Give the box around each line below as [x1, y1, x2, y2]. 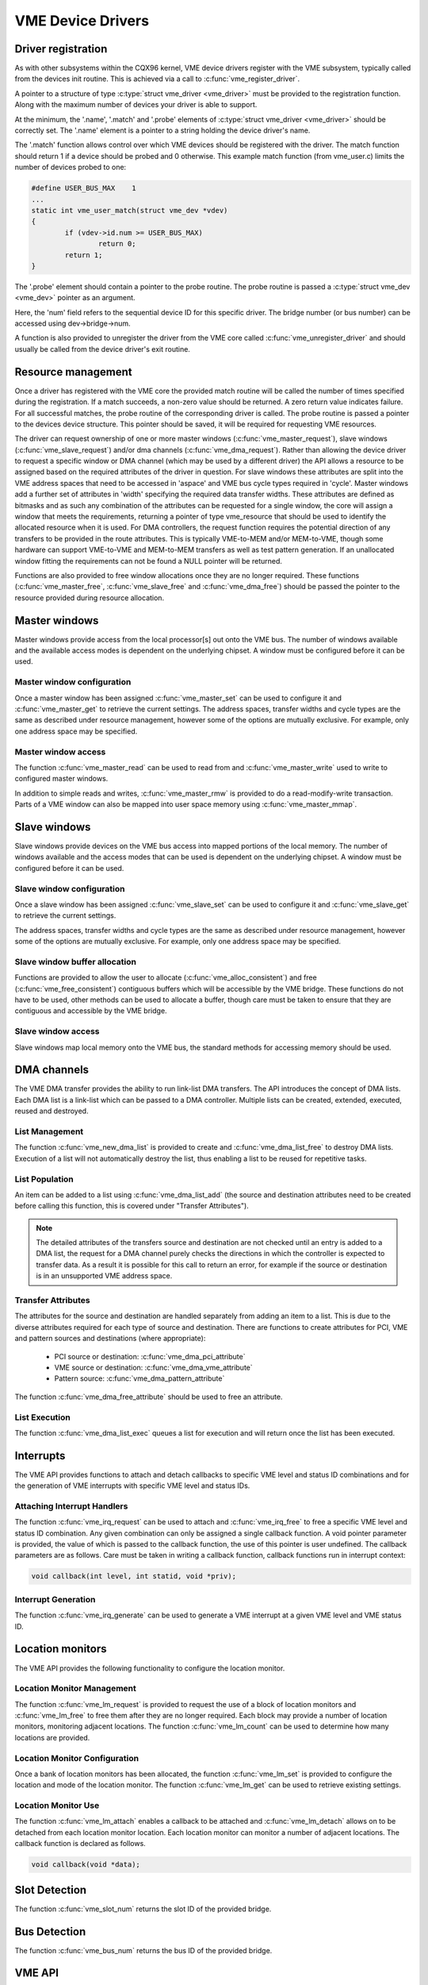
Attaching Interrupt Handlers [14, 1501, 128, 1512]
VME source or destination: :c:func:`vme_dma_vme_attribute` [54, 1363, 253, 1372]
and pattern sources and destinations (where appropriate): [14, 1334, 206, 1343]
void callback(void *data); [31, 1860, 140, 1869]
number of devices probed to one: [14, 163, 127, 172]
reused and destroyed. [14, 1106, 89, 1116]
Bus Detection [14, 1925, 86, 1938]
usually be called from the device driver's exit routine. [14, 344, 190, 353]
